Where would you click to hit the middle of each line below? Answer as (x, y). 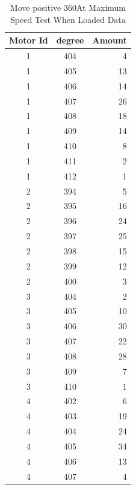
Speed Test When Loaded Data (68, 19)
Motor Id (29, 40)
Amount (110, 40)
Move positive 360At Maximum (68, 7)
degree (70, 40)
